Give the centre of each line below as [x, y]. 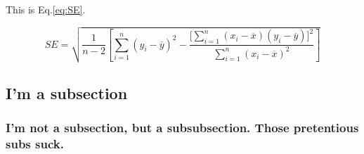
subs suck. [35, 143]
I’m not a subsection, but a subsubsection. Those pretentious [182, 127]
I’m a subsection [67, 92]
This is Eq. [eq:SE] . [46, 9]
